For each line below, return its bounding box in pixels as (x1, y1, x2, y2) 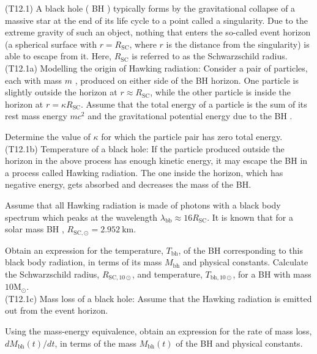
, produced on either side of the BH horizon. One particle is (75, 73, 299, 86)
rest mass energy (5, 109, 67, 122)
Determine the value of (5, 130, 91, 142)
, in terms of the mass (54, 336, 137, 349)
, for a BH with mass (233, 267, 311, 280)
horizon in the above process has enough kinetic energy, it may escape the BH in (5, 154, 308, 167)
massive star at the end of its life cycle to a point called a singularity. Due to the (5, 13, 308, 26)
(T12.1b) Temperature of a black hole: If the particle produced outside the (5, 142, 285, 155)
